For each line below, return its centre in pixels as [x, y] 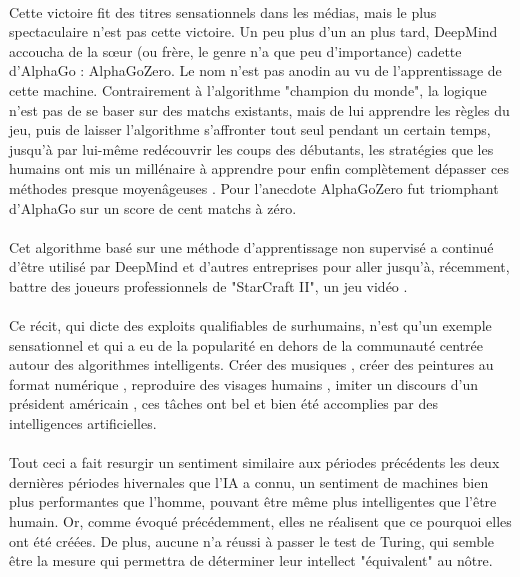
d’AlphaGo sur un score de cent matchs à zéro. [153, 207]
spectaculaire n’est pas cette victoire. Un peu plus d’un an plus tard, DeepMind [253, 31]
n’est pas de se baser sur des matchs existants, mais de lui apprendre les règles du [259, 109]
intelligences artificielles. [83, 423]
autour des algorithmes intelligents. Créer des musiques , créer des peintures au [251, 364]
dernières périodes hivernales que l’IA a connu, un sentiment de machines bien [249, 481]
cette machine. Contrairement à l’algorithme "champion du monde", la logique [248, 89]
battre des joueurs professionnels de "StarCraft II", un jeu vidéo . [208, 285]
